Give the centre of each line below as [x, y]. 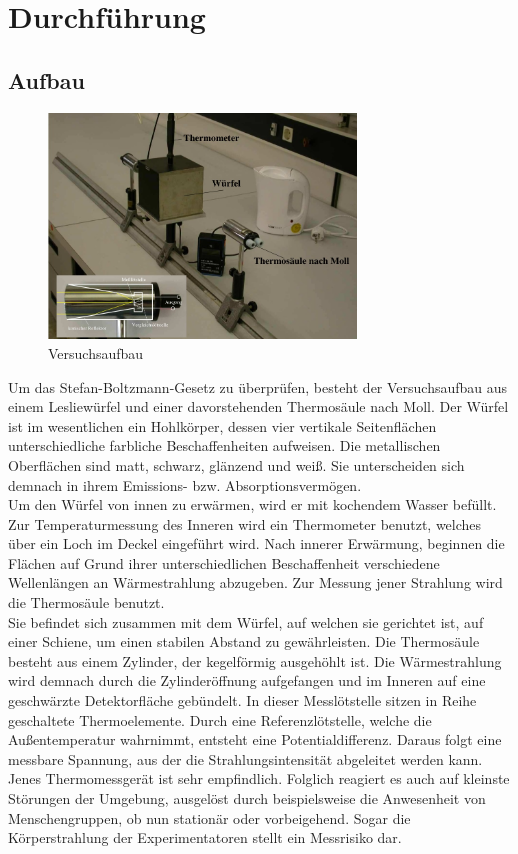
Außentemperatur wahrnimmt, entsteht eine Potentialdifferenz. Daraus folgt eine [255, 739]
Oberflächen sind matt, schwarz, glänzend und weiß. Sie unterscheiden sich [236, 464]
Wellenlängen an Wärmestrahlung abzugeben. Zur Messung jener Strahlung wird [255, 582]
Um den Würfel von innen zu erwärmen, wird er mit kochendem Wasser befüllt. [252, 504]
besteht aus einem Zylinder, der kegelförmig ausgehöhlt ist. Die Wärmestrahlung [255, 660]
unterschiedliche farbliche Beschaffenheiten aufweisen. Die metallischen [224, 445]
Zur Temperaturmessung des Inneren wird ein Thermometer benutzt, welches [245, 523]
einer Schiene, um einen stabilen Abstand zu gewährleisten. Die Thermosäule [244, 641]
